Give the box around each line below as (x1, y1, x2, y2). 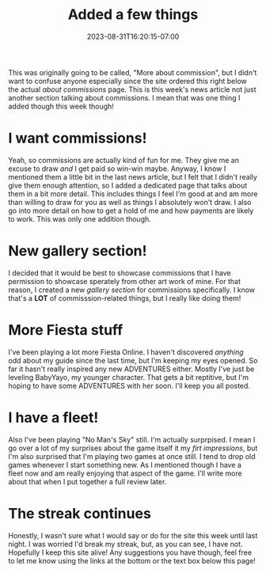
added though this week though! (8, 101, 115, 111)
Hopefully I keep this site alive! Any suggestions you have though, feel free (8, 548, 252, 557)
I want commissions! (8, 129, 147, 147)
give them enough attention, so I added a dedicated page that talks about (8, 180, 248, 190)
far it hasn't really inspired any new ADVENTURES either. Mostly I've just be (8, 364, 255, 374)
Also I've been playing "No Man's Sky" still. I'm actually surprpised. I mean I (8, 434, 256, 444)
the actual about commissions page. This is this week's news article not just (8, 85, 256, 94)
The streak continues (8, 504, 152, 522)
